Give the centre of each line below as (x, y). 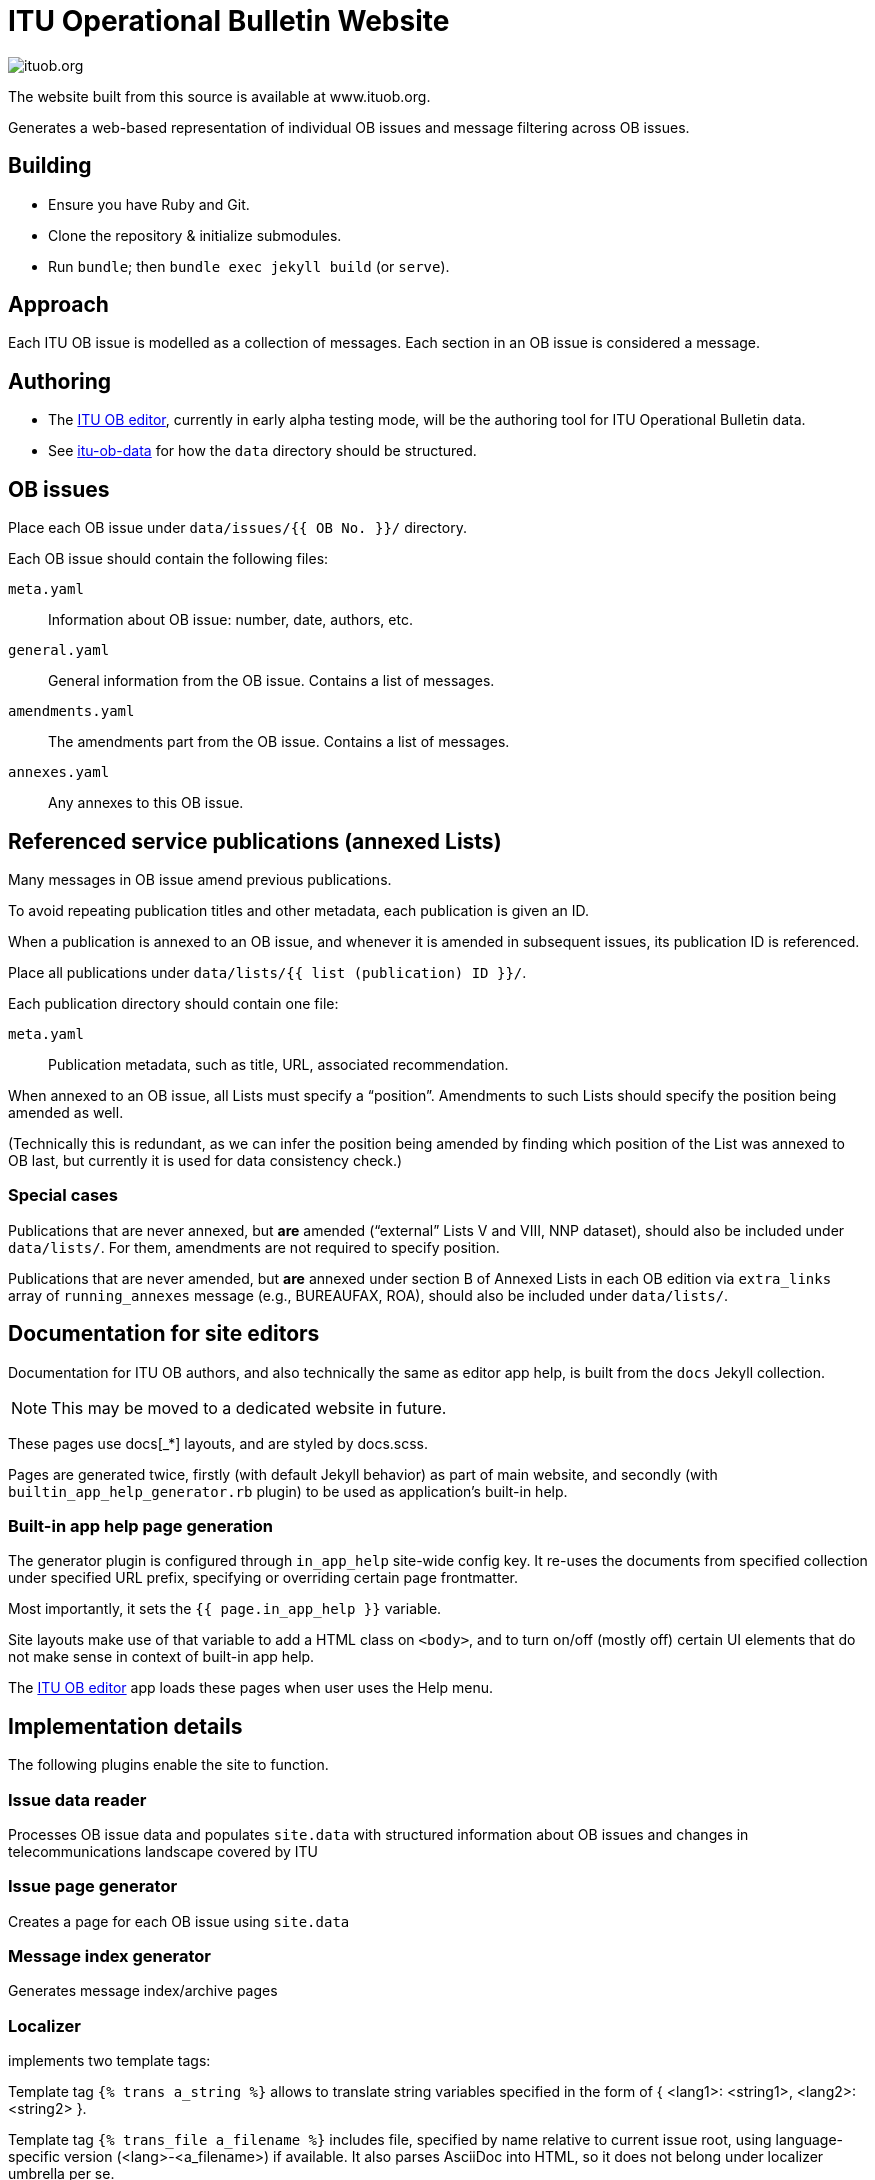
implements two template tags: (109, 2061)
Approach (58, 305)
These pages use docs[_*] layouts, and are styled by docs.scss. (218, 1443)
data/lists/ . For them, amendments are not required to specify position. (254, 1247)
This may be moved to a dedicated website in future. (249, 1407)
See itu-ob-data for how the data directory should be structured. (262, 451)
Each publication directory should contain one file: (173, 1003)
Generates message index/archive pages (143, 1991)
